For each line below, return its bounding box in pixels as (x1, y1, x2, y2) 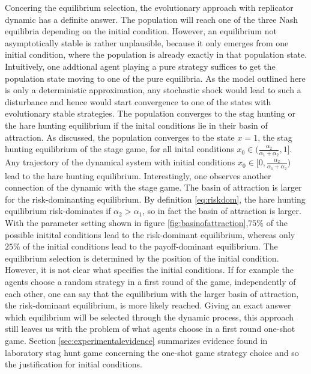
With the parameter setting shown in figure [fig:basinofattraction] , (5, 216, 249, 228)
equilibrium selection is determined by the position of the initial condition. (5, 251, 279, 264)
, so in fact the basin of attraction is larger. (142, 204, 301, 217)
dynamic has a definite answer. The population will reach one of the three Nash (5, 13, 298, 25)
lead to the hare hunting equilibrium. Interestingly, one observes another (5, 169, 271, 182)
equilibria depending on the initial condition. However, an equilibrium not (5, 25, 277, 37)
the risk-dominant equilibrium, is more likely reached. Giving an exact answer (5, 299, 291, 311)
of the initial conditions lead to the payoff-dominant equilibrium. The (23, 240, 278, 253)
